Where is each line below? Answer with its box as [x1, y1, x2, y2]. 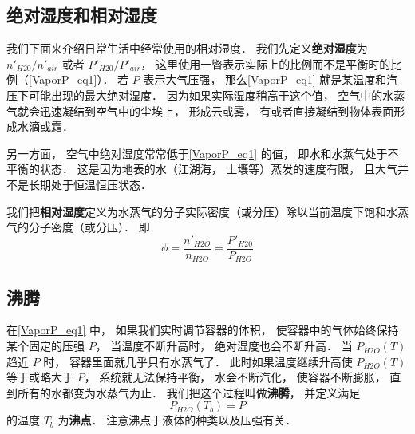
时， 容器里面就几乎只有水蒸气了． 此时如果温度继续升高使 [43, 353, 353, 369]
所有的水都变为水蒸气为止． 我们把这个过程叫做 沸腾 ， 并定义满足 [17, 384, 361, 400]
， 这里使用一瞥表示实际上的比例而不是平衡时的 [140, 55, 391, 72]
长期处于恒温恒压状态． [28, 176, 152, 192]
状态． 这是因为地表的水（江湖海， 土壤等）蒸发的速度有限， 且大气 [39, 160, 397, 177]
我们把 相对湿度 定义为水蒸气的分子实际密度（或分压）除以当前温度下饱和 [6, 203, 386, 219]
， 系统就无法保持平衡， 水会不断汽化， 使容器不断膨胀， [84, 369, 386, 385]
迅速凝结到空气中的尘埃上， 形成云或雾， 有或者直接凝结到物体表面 [39, 102, 394, 119]
